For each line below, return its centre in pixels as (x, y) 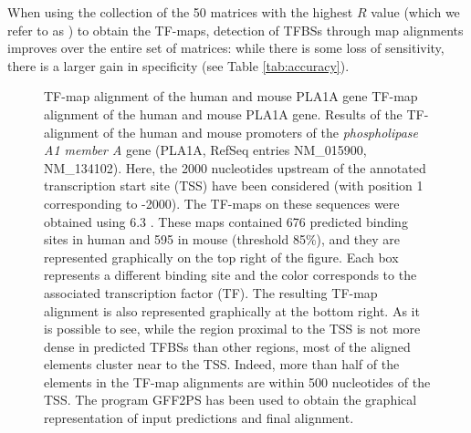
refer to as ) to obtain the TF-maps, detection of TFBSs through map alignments (235, 30)
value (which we (415, 12)
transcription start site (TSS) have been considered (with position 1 (234, 186)
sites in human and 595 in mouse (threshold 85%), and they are (222, 239)
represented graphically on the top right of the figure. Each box (221, 257)
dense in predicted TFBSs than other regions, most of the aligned (227, 346)
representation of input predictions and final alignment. (199, 418)
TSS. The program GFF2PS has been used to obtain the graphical (230, 400)
